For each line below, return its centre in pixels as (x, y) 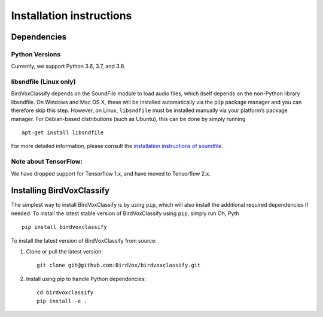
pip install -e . (62, 301)
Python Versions (36, 54)
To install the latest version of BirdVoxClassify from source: (84, 240)
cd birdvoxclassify (65, 293)
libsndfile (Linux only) (43, 82)
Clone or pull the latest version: (64, 252)
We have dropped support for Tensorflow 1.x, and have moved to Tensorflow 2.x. (111, 173)
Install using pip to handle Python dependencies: (86, 279)
